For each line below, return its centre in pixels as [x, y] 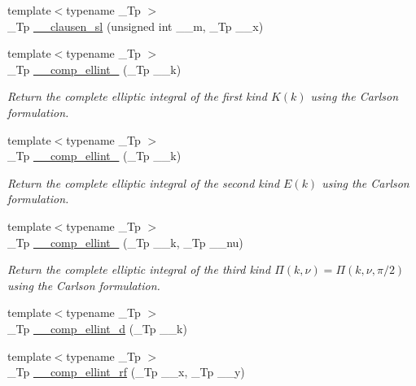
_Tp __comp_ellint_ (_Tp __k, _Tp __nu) [125, 242]
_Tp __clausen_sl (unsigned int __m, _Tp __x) [136, 26]
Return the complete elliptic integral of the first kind [137, 96]
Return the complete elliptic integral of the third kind [139, 269]
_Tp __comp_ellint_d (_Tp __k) [97, 328]
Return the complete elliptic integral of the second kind [144, 182]
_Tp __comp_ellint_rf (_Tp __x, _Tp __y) [126, 372]
